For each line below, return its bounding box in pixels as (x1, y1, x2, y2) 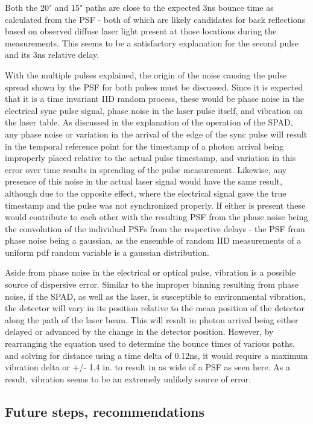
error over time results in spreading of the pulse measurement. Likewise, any (5, 163, 287, 176)
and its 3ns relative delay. (5, 48, 100, 61)
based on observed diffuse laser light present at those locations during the (5, 25, 277, 37)
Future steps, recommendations (5, 402, 204, 420)
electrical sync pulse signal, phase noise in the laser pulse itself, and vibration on (5, 104, 303, 116)
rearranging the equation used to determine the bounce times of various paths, (5, 337, 296, 350)
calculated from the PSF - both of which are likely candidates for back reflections (5, 13, 306, 25)
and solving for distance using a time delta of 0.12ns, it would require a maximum (5, 349, 308, 361)
